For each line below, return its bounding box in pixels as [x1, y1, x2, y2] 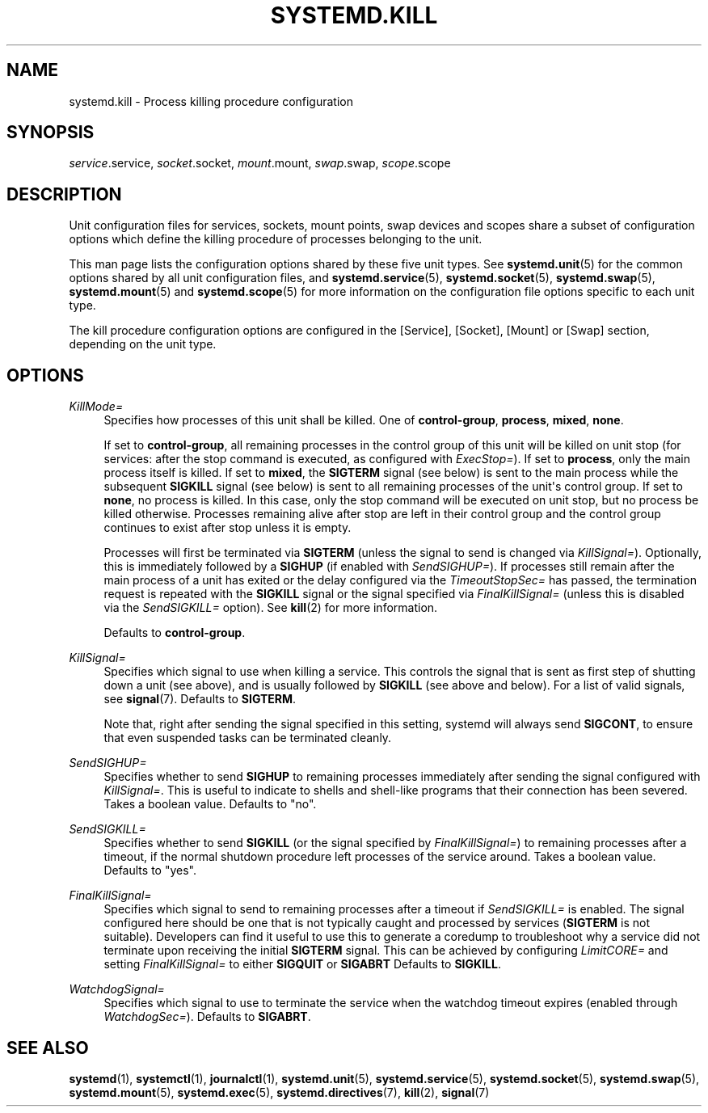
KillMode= [69, 399, 124, 414]
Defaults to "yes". [103, 863, 196, 878]
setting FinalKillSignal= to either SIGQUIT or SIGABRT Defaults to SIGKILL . [103, 957, 501, 972]
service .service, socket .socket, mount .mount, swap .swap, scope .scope [69, 156, 451, 171]
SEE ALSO [6, 1037, 89, 1058]
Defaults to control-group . [103, 626, 246, 640]
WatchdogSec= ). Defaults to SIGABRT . [103, 1010, 311, 1024]
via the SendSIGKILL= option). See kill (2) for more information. [103, 601, 438, 615]
